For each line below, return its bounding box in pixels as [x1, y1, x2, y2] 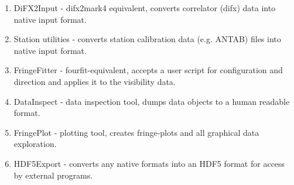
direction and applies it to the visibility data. [13, 75, 176, 87]
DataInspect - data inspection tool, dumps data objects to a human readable [13, 95, 290, 107]
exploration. [13, 138, 57, 150]
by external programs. [13, 169, 93, 181]
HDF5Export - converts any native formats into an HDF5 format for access [13, 157, 285, 169]
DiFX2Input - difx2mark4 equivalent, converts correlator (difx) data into [13, 2, 276, 13]
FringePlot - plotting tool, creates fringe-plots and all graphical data [13, 126, 259, 138]
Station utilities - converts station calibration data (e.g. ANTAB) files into [13, 33, 281, 45]
